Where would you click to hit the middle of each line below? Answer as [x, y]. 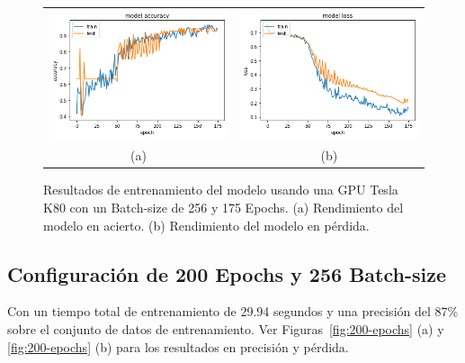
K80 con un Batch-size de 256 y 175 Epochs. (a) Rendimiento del [224, 208]
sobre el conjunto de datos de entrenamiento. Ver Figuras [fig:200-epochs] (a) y [226, 329]
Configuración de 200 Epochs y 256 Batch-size [227, 273]
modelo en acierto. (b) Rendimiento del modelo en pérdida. [206, 225]
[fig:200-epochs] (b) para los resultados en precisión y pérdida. [178, 346]
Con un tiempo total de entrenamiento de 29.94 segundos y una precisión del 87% [233, 311]
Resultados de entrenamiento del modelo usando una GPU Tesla [221, 190]
